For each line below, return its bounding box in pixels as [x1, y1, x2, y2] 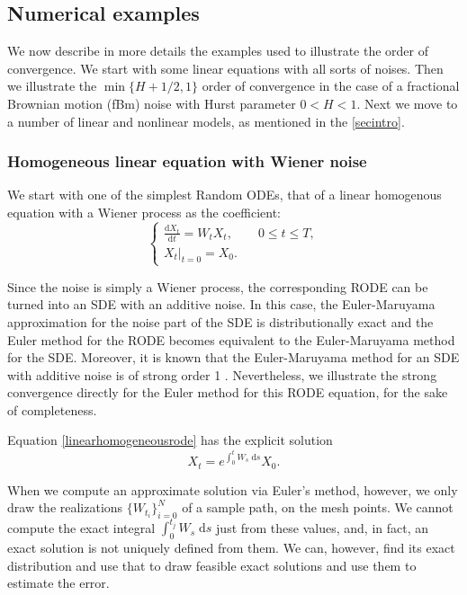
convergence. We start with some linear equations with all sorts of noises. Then [7, 58, 444, 77]
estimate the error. [7, 573, 110, 592]
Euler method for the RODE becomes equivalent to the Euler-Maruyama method [7, 330, 455, 349]
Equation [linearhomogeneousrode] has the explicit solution [7, 431, 333, 449]
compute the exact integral [7, 518, 156, 537]
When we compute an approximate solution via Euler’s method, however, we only [7, 480, 458, 499]
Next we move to [364, 93, 458, 112]
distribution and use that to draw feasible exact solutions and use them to [7, 555, 417, 574]
